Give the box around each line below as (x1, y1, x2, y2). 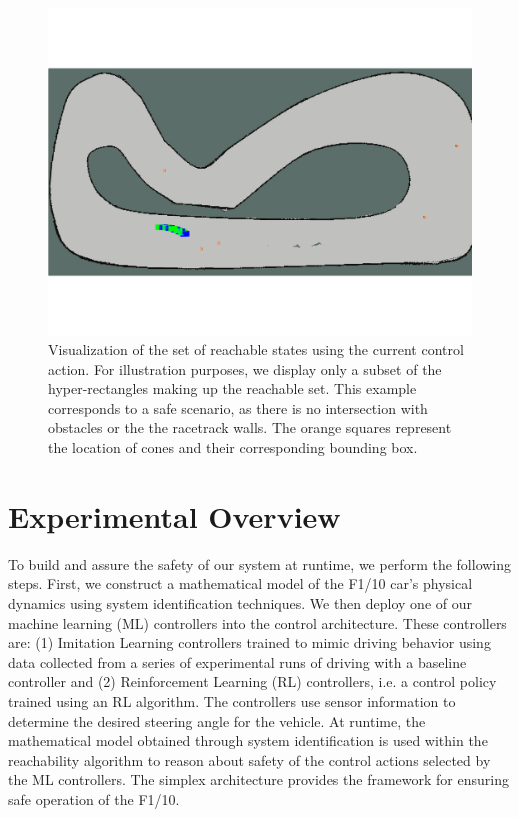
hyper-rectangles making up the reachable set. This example (48, 378, 417, 399)
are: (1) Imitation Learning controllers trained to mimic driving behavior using (8, 632, 491, 653)
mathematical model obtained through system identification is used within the (8, 730, 488, 751)
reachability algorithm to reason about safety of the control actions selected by (8, 749, 491, 770)
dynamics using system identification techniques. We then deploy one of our (8, 592, 472, 613)
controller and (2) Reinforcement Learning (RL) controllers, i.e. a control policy (8, 671, 497, 692)
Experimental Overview (8, 495, 341, 536)
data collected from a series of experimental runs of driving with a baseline (8, 651, 467, 672)
